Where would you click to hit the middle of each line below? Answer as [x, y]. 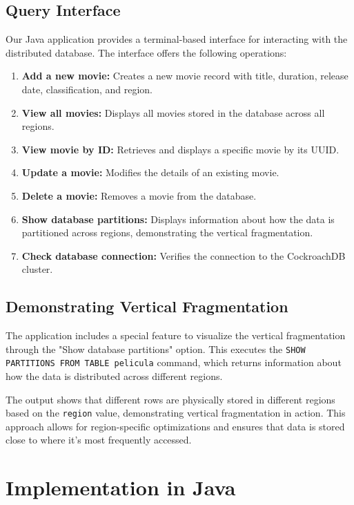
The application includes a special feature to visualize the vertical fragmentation [176, 335]
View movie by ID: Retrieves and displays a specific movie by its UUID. [180, 149]
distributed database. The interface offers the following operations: [146, 52]
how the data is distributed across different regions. [114, 376]
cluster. [37, 269]
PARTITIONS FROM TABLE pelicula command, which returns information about [174, 362]
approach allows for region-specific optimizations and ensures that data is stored [175, 426]
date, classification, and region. [87, 89]
